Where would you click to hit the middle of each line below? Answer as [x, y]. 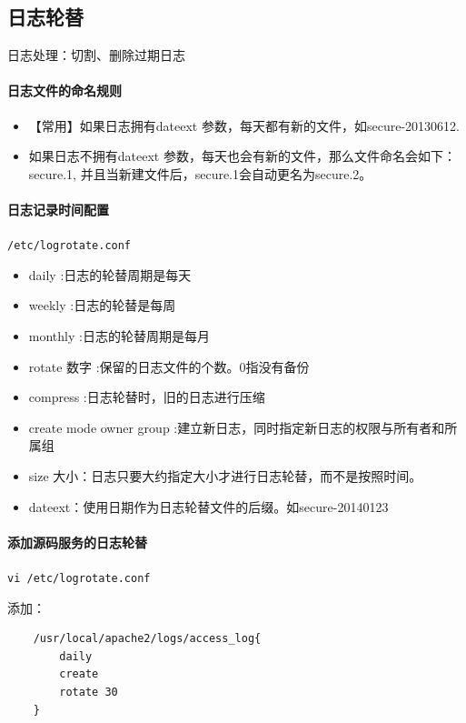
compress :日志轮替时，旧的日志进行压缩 [147, 397]
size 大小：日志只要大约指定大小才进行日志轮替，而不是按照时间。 [225, 475]
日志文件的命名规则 [64, 90]
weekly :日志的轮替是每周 [102, 305]
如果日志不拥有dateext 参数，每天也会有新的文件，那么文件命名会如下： [242, 156]
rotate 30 [89, 692]
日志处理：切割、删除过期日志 [96, 55]
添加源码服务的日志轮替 [77, 542]
